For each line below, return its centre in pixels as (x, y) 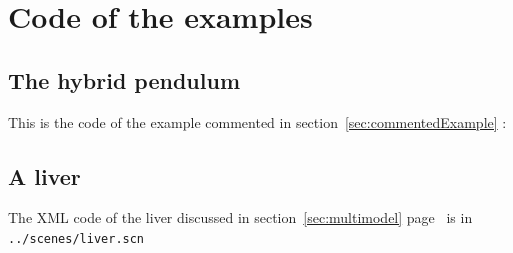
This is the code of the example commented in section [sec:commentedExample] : (257, 121)
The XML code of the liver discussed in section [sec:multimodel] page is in (240, 217)
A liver (44, 175)
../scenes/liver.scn (76, 238)
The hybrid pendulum (124, 79)
